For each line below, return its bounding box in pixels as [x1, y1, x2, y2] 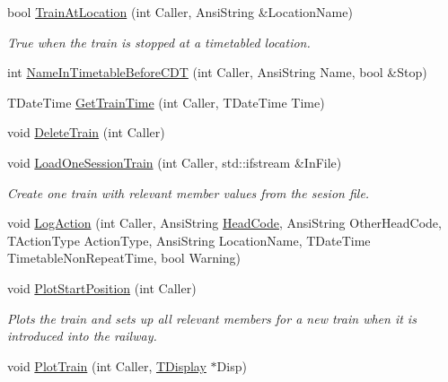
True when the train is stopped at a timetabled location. [7, 32, 311, 51]
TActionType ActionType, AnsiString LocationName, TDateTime [7, 230, 371, 249]
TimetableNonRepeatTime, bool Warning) [7, 248, 242, 267]
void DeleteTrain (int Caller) [7, 123, 165, 142]
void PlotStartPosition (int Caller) [7, 278, 197, 297]
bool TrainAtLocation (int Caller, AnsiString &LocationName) [7, 3, 353, 21]
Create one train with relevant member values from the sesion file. [7, 183, 370, 202]
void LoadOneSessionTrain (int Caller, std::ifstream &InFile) [7, 152, 342, 171]
